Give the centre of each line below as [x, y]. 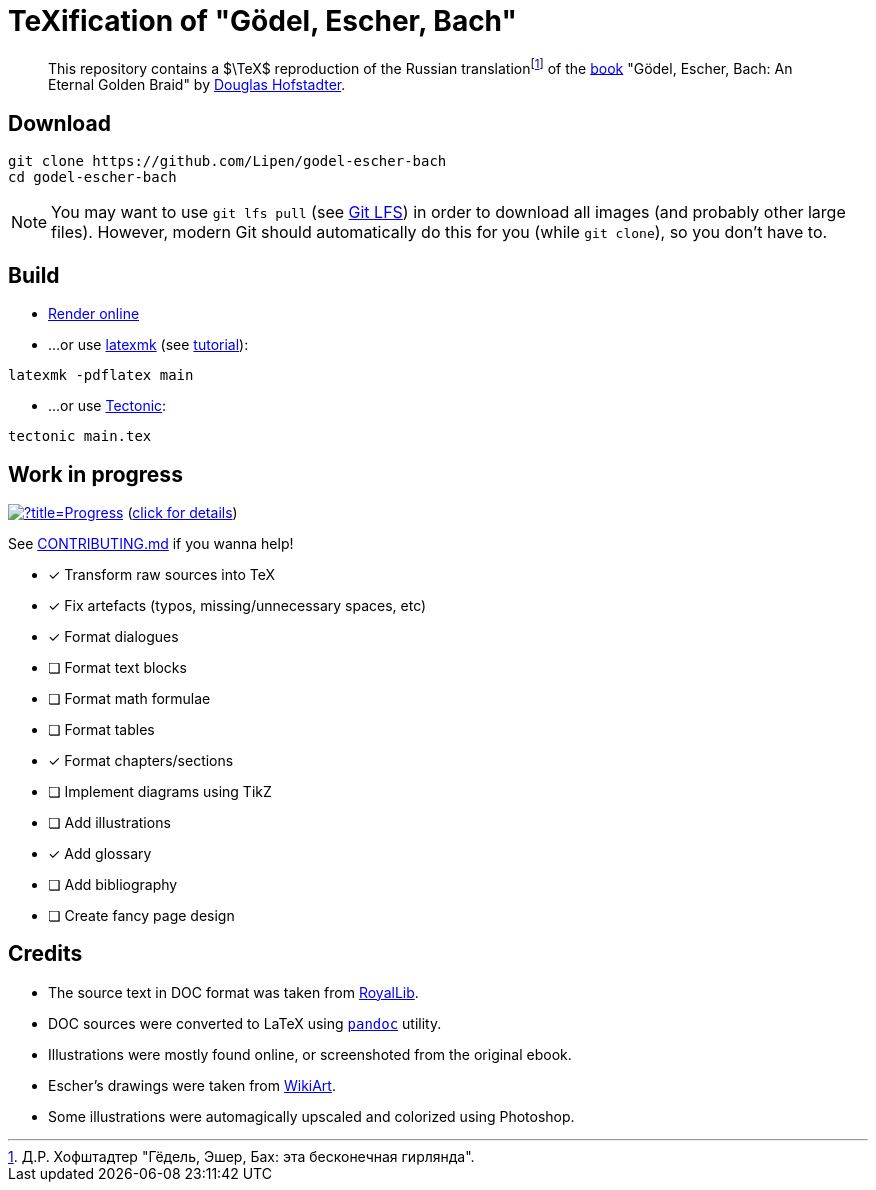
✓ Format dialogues [113, 636]
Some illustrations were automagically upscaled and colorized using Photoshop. [311, 1116]
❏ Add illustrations [109, 822]
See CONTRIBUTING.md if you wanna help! [151, 543]
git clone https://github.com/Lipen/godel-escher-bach [227, 161]
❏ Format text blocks [117, 667]
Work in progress [95, 474]
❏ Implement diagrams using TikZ [160, 791]
